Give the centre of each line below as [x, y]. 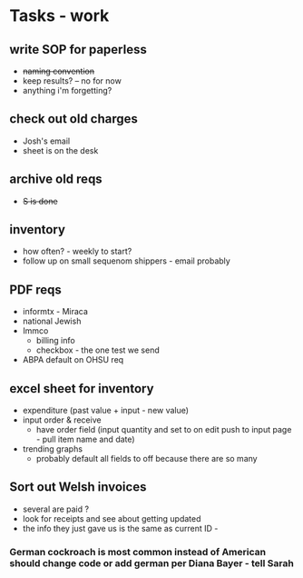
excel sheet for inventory [82, 389]
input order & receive [62, 420]
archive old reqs [56, 179]
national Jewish [52, 321]
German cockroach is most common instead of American [137, 552]
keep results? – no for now [72, 81]
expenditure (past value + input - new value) [105, 411]
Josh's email [46, 141]
